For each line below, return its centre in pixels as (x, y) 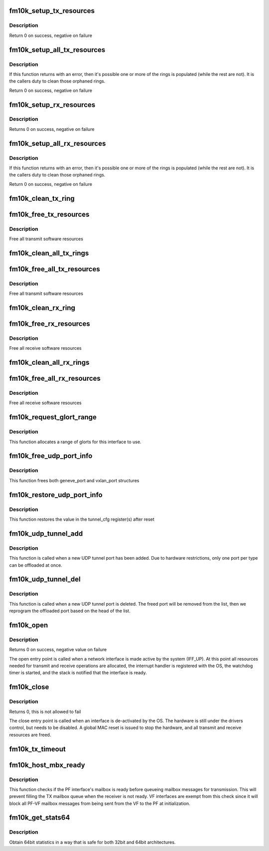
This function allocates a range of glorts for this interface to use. (75, 442)
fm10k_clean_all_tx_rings (49, 253)
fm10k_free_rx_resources (50, 324)
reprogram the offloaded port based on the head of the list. (70, 611)
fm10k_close (29, 687)
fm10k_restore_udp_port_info (56, 495)
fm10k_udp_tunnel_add (46, 533)
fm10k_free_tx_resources (49, 214)
